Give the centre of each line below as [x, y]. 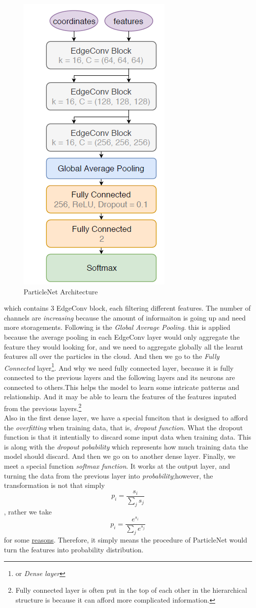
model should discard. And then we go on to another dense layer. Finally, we [120, 456]
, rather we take [28, 511]
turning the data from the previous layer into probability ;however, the [109, 475]
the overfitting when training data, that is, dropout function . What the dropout [124, 427]
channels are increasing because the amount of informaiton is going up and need [125, 317]
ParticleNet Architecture [61, 291]
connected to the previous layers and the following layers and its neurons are [120, 377]
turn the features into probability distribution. [74, 549]
